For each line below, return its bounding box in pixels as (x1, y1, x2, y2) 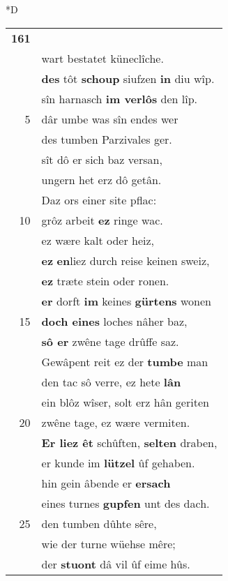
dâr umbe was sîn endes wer (41, 110, 178, 127)
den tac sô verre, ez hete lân (41, 373, 181, 390)
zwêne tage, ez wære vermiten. (41, 414, 190, 430)
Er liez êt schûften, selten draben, (41, 434, 218, 451)
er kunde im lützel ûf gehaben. (41, 454, 195, 471)
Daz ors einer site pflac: (41, 191, 157, 208)
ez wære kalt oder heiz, (41, 232, 155, 248)
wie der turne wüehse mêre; (41, 535, 176, 552)
